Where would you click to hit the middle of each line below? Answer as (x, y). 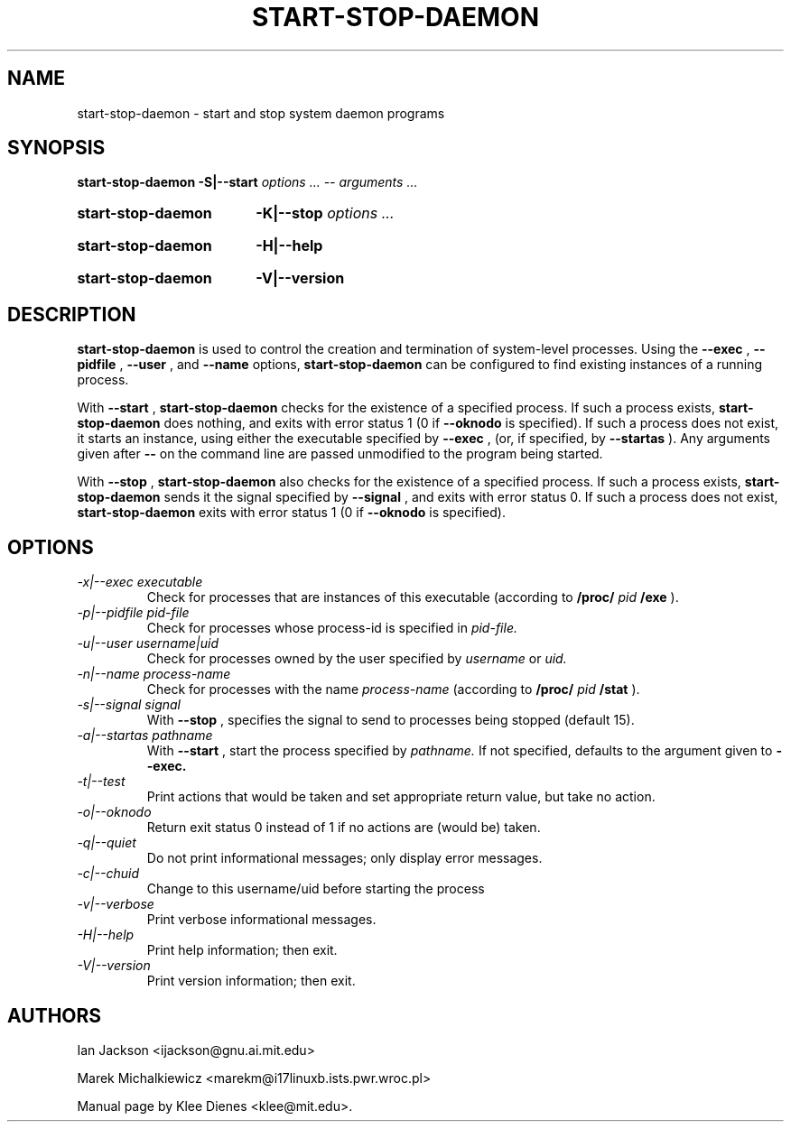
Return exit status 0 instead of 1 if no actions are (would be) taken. (344, 828)
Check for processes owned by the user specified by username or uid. (357, 659)
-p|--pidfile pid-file (133, 613)
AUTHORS (55, 1015)
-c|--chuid (108, 874)
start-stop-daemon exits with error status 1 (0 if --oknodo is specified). (291, 513)
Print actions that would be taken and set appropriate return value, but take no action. (401, 797)
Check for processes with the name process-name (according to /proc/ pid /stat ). (393, 689)
